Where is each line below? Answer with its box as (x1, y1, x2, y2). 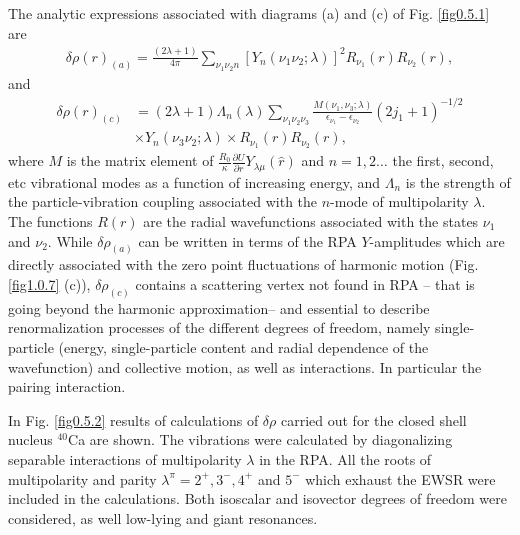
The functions (8, 210, 93, 231)
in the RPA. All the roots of (259, 448, 432, 469)
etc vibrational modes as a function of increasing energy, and (8, 171, 381, 192)
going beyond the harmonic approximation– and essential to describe (8, 297, 430, 318)
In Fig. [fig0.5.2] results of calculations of (8, 409, 259, 430)
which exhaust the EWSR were (305, 468, 496, 489)
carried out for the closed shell (280, 409, 467, 430)
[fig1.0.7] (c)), (8, 273, 91, 294)
